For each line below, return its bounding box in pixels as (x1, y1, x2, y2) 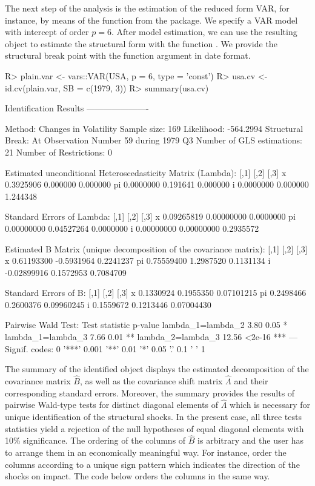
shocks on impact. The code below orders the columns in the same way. (5, 470, 270, 482)
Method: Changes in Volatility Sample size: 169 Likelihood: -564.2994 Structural (5, 122, 303, 134)
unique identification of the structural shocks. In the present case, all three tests (5, 410, 302, 423)
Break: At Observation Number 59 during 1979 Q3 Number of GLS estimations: (5, 134, 302, 146)
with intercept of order (5, 25, 89, 38)
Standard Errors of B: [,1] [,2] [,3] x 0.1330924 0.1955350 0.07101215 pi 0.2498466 (5, 286, 307, 299)
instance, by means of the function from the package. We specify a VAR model (5, 13, 298, 26)
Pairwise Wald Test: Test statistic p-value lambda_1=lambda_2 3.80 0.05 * (5, 318, 288, 331)
